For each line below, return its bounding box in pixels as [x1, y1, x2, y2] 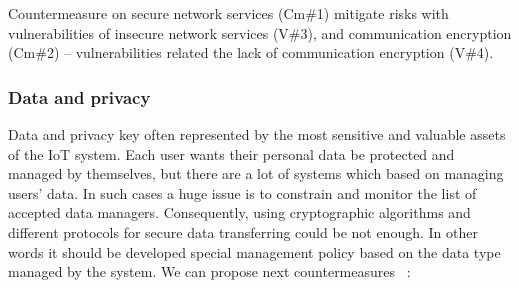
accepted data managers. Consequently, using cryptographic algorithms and [8, 202, 471, 223]
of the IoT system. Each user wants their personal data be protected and [8, 143, 455, 164]
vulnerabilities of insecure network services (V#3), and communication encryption [8, 22, 512, 43]
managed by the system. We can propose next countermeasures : [8, 261, 411, 282]
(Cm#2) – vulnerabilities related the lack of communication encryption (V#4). [8, 42, 494, 63]
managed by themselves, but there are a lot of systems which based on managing [8, 163, 504, 184]
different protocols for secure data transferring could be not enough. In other [8, 221, 478, 242]
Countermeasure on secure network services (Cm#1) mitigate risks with [8, 3, 449, 23]
